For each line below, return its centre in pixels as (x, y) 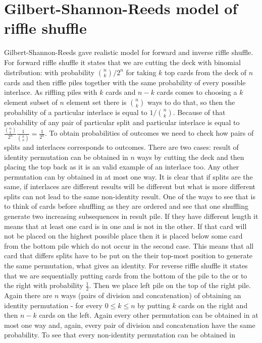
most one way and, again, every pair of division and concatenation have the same (130, 325)
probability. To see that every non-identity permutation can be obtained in (120, 335)
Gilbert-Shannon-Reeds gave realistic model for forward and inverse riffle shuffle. (129, 52)
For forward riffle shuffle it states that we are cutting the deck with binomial (122, 62)
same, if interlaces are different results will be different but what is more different (130, 186)
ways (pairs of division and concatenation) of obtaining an (151, 295)
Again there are (28, 295)
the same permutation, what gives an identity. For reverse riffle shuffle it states (126, 266)
